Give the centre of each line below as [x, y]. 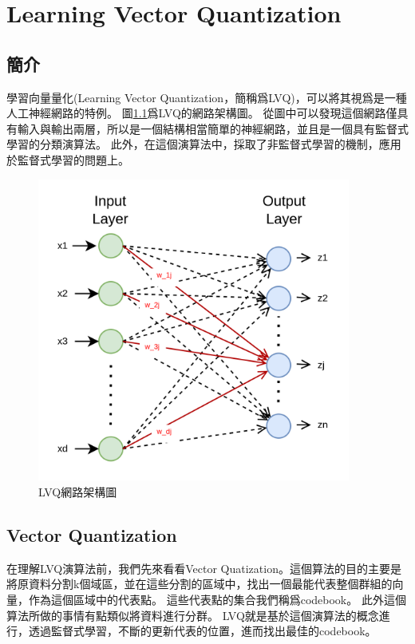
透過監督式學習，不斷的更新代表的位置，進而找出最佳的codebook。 [202, 631]
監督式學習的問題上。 [73, 159]
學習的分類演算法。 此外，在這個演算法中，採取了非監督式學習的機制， [193, 144]
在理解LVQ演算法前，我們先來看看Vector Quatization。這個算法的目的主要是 [204, 568]
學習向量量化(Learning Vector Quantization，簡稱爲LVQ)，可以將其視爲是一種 [207, 97]
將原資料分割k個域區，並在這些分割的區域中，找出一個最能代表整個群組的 [200, 584]
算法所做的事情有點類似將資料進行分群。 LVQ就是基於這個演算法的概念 [193, 615]
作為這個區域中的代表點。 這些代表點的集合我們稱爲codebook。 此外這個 [217, 600]
